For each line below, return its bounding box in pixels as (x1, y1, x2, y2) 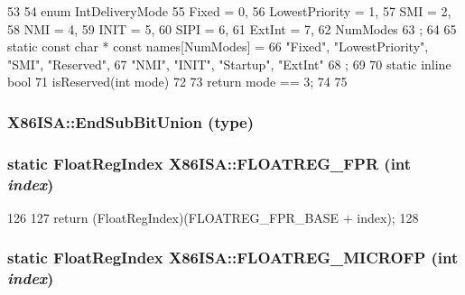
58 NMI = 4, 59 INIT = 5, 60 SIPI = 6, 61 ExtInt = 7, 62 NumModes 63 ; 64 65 (7, 19, 457, 38)
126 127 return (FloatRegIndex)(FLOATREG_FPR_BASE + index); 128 (7, 207, 419, 226)
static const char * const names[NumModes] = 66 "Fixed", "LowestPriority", (7, 37, 429, 56)
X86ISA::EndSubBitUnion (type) (7, 110, 255, 133)
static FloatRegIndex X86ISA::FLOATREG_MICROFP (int (7, 246, 459, 269)
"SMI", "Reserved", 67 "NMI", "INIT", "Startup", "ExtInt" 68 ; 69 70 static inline (7, 54, 451, 73)
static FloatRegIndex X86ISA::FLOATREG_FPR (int (7, 152, 412, 174)
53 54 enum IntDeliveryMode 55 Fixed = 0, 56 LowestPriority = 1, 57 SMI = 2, (7, 2, 451, 20)
